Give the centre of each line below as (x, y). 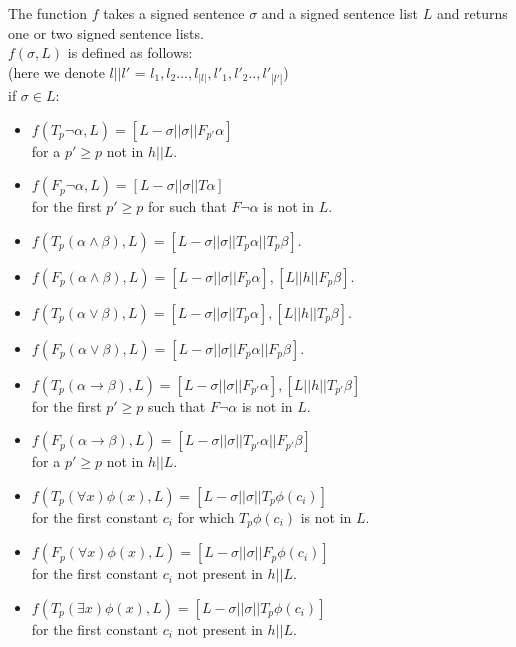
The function (47, 13)
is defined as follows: (130, 52)
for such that (187, 206)
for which (206, 516)
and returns (472, 13)
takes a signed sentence (174, 13)
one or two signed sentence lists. (106, 32)
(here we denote (56, 71)
